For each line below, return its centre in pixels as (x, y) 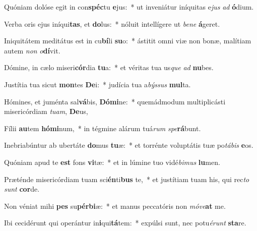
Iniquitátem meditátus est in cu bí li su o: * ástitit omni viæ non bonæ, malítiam (128, 41)
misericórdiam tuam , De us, (46, 111)
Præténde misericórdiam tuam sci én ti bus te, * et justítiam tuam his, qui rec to (127, 179)
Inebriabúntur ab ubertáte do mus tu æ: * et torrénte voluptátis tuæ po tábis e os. (129, 145)
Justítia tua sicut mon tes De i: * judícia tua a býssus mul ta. (98, 84)
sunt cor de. (22, 189)
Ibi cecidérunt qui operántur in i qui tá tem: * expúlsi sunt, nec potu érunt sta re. (125, 223)
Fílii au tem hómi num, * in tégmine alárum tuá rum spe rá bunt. (103, 128)
